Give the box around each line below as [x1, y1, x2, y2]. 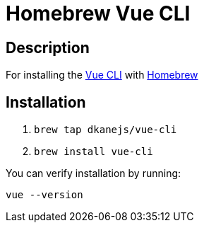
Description [6, 38, 90, 57]
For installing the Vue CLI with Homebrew [6, 69, 198, 81]
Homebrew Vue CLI [6, 1, 191, 25]
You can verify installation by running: [6, 167, 181, 180]
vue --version [6, 189, 83, 201]
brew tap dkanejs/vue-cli [34, 124, 177, 136]
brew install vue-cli [34, 146, 153, 158]
